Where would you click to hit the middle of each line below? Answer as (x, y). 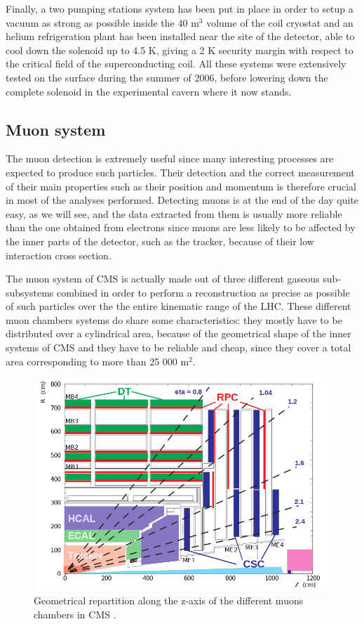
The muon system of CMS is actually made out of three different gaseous (163, 279)
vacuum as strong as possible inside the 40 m (102, 22)
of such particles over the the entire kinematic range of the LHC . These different (178, 306)
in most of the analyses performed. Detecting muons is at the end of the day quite (182, 200)
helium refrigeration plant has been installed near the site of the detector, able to (180, 36)
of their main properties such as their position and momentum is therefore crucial (181, 186)
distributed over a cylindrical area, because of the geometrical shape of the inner (178, 333)
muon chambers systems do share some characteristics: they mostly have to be (174, 319)
